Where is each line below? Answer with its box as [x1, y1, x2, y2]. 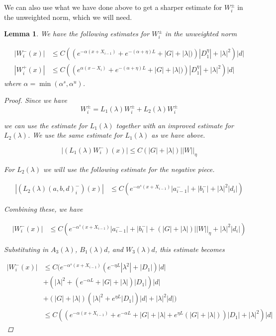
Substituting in [4, 244, 49, 254]
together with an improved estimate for [116, 120, 234, 130]
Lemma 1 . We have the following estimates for [4, 28, 150, 39]
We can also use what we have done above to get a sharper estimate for [4, 2, 222, 12]
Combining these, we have [4, 204, 83, 214]
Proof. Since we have [4, 94, 68, 105]
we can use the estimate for [4, 120, 88, 130]
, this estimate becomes [155, 244, 225, 254]
